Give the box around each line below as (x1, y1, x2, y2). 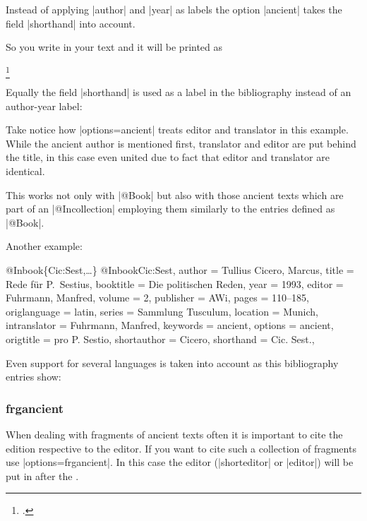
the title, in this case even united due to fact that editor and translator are (6, 150, 330, 164)
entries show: (6, 369, 61, 384)
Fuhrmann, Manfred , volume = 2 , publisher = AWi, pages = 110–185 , (6, 290, 309, 305)
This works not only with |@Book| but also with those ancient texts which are (6, 187, 344, 202)
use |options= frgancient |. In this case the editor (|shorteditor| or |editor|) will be (6, 455, 354, 469)
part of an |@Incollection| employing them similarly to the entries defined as (6, 201, 335, 216)
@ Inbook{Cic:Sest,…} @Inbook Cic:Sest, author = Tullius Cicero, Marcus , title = (6, 263, 354, 277)
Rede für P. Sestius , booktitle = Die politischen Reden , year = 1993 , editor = (6, 276, 344, 291)
